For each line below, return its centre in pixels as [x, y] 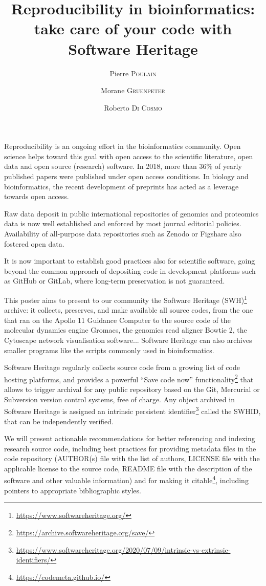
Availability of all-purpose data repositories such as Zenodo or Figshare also [123, 234]
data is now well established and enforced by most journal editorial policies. [123, 223]
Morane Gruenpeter [133, 90]
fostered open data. [34, 243]
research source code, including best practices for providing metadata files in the [130, 448]
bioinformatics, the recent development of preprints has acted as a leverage [121, 186]
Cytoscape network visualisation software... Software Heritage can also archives [128, 340]
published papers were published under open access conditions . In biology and [126, 176]
